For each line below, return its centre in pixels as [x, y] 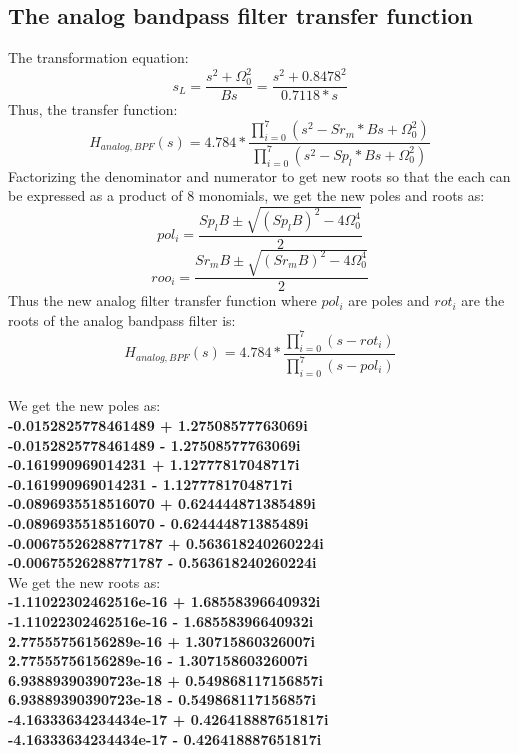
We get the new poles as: [84, 405]
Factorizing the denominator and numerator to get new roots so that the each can [259, 175]
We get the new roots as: [84, 581]
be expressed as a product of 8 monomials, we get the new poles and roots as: [246, 195]
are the [483, 300]
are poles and [389, 300]
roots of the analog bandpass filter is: [122, 319]
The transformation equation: [98, 57]
